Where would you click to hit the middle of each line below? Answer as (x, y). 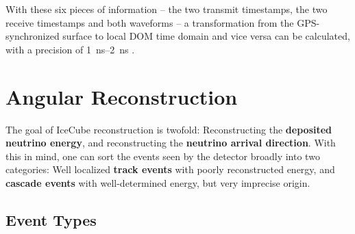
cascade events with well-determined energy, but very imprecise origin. (158, 182)
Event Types (51, 219)
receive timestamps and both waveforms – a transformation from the (150, 22)
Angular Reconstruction (122, 96)
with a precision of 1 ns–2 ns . (70, 49)
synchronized (33, 36)
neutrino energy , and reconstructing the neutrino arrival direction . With (171, 143)
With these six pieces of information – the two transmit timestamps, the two (167, 9)
